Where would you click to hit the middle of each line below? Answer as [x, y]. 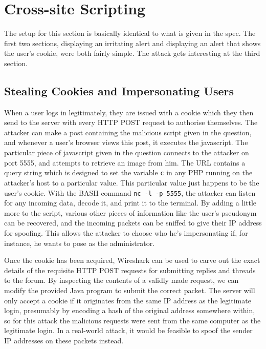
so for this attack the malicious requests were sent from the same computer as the [132, 320]
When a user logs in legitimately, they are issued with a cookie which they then [129, 112]
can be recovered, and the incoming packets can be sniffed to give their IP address [133, 223]
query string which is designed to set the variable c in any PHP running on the [128, 172]
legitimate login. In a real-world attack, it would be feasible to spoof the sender [128, 330]
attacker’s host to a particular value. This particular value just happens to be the [132, 182]
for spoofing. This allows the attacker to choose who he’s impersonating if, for [126, 232]
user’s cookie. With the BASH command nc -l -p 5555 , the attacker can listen [130, 192]
